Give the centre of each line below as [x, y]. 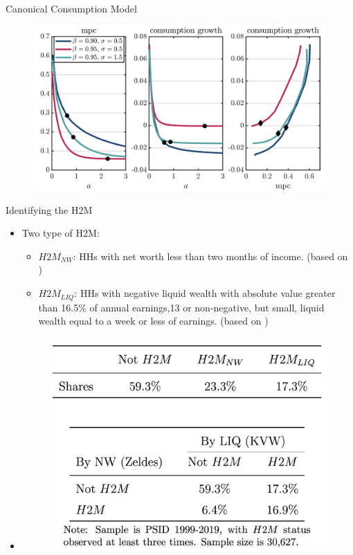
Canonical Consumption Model [71, 8]
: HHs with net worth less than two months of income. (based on [210, 256]
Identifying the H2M [49, 209]
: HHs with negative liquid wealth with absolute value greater [205, 293]
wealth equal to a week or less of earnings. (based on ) [153, 321]
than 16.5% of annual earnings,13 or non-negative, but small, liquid [181, 307]
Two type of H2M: [61, 233]
